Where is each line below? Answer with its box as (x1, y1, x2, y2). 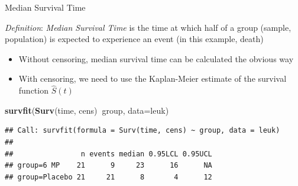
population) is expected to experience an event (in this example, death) (5, 33, 264, 45)
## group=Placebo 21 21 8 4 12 (5, 172, 212, 181)
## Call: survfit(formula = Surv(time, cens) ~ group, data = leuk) (5, 126, 280, 135)
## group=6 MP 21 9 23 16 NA (5, 161, 212, 170)
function (18, 84, 48, 97)
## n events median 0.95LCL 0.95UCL (5, 149, 212, 158)
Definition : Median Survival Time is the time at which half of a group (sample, (5, 21, 291, 33)
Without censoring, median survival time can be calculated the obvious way (18, 52, 294, 65)
